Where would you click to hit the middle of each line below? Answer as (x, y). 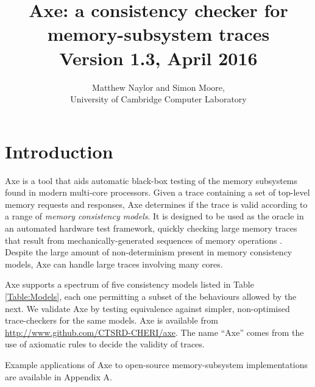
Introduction (59, 151)
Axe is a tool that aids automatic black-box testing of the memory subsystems (151, 180)
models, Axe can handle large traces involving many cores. (114, 264)
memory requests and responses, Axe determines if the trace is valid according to (156, 204)
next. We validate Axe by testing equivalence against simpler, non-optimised (147, 308)
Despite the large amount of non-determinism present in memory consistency (149, 252)
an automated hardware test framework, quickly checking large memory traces (151, 228)
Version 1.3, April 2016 (158, 58)
